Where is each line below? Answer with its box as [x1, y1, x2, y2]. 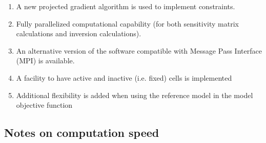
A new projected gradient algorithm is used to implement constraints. [16, 1, 235, 11]
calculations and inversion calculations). [16, 28, 141, 39]
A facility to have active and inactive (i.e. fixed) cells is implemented [16, 72, 232, 83]
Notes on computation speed [4, 125, 159, 140]
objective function [16, 100, 73, 110]
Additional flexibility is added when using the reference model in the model [16, 89, 253, 100]
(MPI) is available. [16, 55, 75, 66]
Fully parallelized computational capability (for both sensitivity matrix [16, 18, 239, 29]
